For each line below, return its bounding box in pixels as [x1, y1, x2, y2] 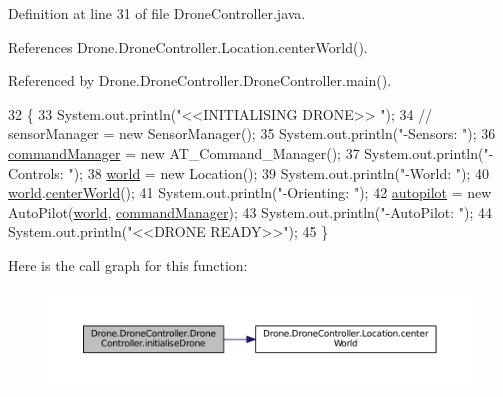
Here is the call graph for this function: [8, 254, 248, 275]
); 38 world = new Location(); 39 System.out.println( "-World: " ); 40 [73, 162, 490, 183]
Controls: [8, 162, 64, 183]
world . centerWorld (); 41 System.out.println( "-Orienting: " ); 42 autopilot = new [8, 182, 492, 203]
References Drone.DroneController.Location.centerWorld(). [8, 36, 368, 57]
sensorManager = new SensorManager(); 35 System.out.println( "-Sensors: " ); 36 [8, 123, 496, 144]
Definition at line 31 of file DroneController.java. [8, 3, 306, 23]
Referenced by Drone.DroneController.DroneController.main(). [8, 70, 392, 91]
